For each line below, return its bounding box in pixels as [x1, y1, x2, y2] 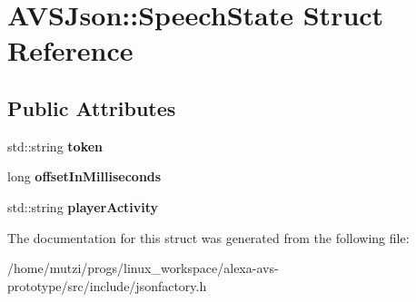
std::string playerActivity [7, 197, 159, 216]
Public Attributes [7, 93, 176, 122]
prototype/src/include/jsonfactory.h [7, 276, 207, 295]
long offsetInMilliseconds [7, 167, 162, 186]
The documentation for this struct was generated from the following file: [7, 228, 410, 247]
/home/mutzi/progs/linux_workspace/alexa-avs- [7, 258, 279, 278]
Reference [7, 32, 134, 69]
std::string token [7, 136, 104, 155]
